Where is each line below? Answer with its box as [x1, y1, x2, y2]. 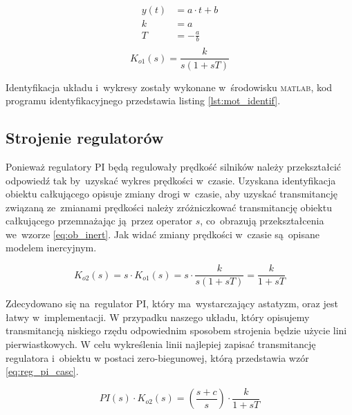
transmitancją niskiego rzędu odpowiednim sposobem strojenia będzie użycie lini [6, 323, 347, 338]
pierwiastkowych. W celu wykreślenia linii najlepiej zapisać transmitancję [6, 336, 316, 351]
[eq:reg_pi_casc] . [6, 364, 79, 378]
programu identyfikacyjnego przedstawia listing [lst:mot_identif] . [6, 93, 281, 108]
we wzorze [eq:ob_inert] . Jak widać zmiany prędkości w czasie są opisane [6, 226, 320, 241]
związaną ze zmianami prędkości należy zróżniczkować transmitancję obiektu [6, 200, 332, 214]
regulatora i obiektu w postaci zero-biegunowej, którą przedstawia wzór [6, 350, 309, 365]
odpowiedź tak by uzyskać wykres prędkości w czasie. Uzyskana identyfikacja [6, 173, 336, 187]
